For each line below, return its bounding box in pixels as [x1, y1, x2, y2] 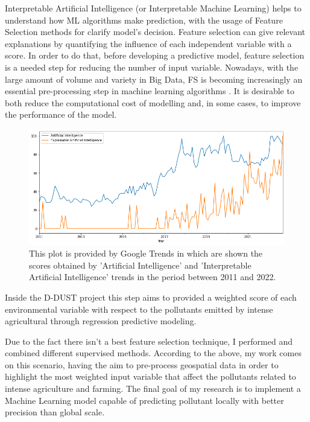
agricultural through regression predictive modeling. [5, 315, 197, 327]
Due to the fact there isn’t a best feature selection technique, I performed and [5, 334, 293, 347]
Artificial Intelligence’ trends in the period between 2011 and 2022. [29, 270, 276, 283]
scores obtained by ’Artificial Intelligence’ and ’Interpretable [29, 258, 251, 271]
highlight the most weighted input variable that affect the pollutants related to [5, 370, 296, 383]
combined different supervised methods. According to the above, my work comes [5, 347, 302, 359]
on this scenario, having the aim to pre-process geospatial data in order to [5, 358, 279, 371]
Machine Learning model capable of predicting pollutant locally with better [5, 394, 284, 406]
